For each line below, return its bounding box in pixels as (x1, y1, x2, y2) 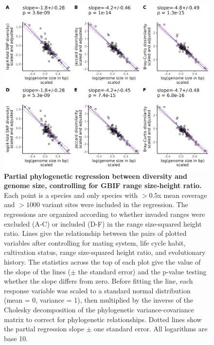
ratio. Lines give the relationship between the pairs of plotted (4, 228, 187, 238)
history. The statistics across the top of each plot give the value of (4, 257, 201, 267)
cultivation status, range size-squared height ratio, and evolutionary (4, 247, 206, 257)
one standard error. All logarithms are (94, 324, 208, 334)
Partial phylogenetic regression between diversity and (4, 171, 187, 181)
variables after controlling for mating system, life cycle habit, (4, 237, 186, 248)
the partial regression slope (4, 324, 84, 334)
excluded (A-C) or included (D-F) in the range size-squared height (4, 218, 202, 229)
